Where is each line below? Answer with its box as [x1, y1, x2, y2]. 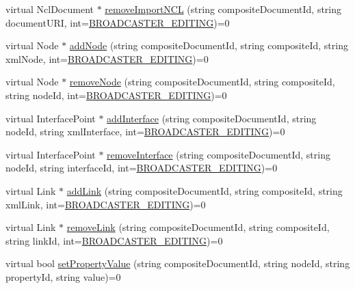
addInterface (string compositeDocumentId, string [107, 111, 317, 125]
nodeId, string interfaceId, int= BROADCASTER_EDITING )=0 [5, 161, 278, 175]
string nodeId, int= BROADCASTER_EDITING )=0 [5, 87, 227, 102]
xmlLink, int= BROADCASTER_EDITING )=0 [5, 197, 206, 211]
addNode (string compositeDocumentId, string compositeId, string [69, 38, 348, 53]
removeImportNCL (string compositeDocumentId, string [105, 2, 342, 16]
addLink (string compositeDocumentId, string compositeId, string [66, 183, 343, 197]
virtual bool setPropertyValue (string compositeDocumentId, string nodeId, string [5, 256, 350, 271]
